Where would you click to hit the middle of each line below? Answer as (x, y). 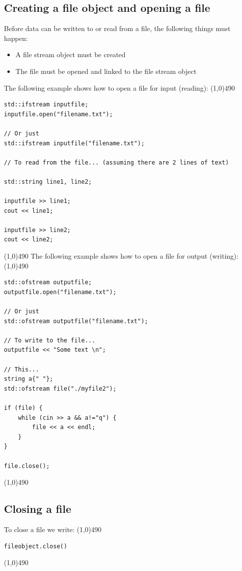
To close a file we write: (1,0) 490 (53, 529)
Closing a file (38, 509)
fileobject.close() (36, 546)
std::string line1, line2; (48, 182)
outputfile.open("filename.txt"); (60, 292)
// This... (22, 369)
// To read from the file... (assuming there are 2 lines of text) (117, 162)
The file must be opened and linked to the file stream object (106, 71)
